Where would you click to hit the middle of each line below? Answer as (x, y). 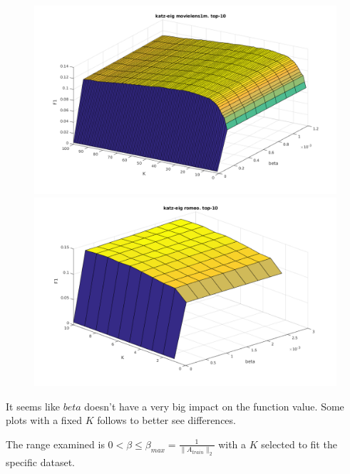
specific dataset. (40, 462)
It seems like (33, 406)
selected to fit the (299, 444)
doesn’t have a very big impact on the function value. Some (214, 406)
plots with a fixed (44, 420)
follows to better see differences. (166, 420)
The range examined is (55, 444)
